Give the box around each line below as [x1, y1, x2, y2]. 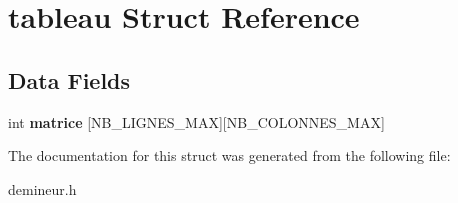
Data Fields [8, 64, 131, 95]
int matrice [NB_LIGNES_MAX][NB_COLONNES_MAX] [8, 111, 385, 132]
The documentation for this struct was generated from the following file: [8, 145, 451, 166]
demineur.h [8, 178, 77, 199]
